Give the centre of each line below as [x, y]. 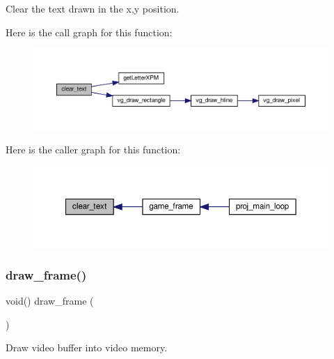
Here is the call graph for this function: [89, 32]
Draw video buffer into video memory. [87, 347]
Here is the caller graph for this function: [93, 150]
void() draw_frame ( [50, 301]
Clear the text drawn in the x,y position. [93, 8]
